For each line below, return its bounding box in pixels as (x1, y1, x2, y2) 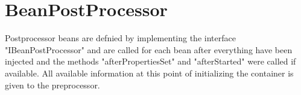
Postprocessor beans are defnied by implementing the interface (5, 32, 236, 44)
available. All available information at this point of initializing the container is (5, 66, 294, 79)
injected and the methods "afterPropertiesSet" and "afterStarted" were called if (5, 55, 296, 68)
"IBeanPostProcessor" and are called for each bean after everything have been (5, 43, 293, 56)
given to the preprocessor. (5, 78, 100, 91)
